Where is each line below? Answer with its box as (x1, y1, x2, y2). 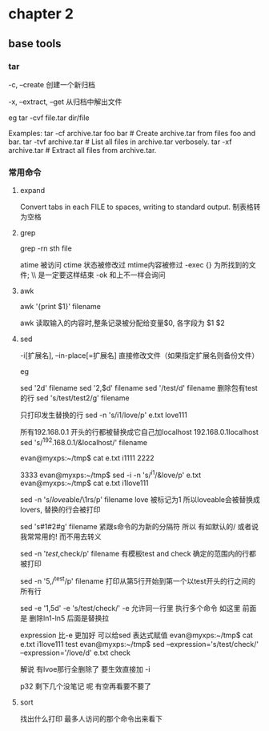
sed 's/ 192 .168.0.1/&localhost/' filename (19, 436, 148, 447)
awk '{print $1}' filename (19, 302, 102, 311)
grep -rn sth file (19, 243, 72, 253)
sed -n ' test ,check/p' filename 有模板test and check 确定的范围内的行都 (19, 549, 256, 559)
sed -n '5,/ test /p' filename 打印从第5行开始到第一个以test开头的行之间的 (19, 575, 256, 586)
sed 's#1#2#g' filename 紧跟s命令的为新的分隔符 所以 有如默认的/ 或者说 (19, 522, 259, 532)
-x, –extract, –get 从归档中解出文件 (8, 97, 122, 106)
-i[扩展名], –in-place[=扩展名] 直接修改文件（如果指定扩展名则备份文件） (19, 351, 259, 360)
